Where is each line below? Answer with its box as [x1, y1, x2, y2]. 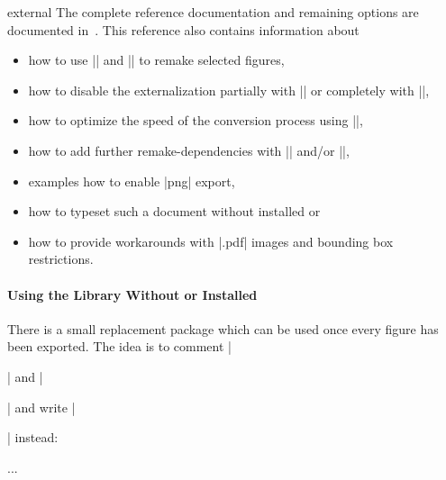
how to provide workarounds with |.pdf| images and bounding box [28, 231, 394, 250]
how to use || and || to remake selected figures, [28, 50, 285, 69]
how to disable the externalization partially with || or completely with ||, [28, 80, 430, 99]
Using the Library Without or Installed [7, 285, 258, 303]
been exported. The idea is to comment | [7, 337, 232, 356]
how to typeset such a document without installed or [28, 202, 321, 221]
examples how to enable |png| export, [28, 171, 235, 190]
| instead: [7, 428, 59, 447]
